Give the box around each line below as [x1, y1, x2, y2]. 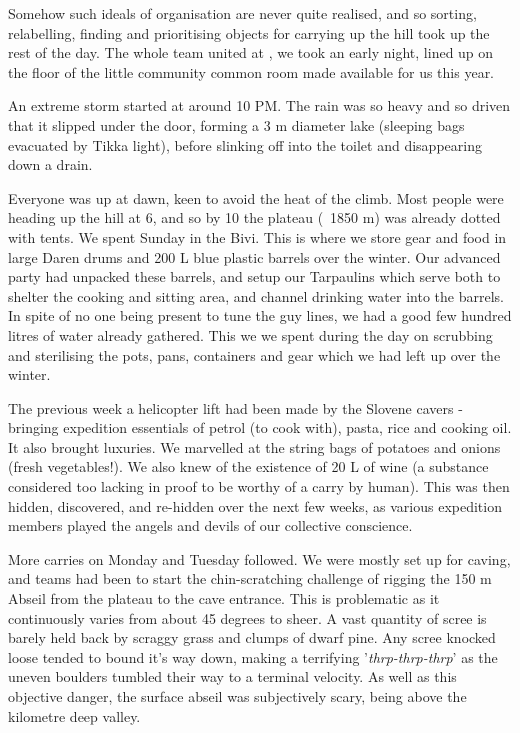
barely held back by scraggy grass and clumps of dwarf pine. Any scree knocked [8, 627, 496, 648]
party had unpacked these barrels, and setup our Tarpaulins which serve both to [8, 266, 501, 287]
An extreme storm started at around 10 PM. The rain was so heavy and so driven [8, 95, 511, 116]
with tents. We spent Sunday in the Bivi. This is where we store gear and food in [8, 226, 507, 247]
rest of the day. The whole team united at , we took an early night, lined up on [8, 42, 494, 63]
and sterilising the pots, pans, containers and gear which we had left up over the [8, 344, 501, 365]
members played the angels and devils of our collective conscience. [8, 515, 413, 536]
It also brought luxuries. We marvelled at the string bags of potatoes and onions [8, 436, 501, 457]
